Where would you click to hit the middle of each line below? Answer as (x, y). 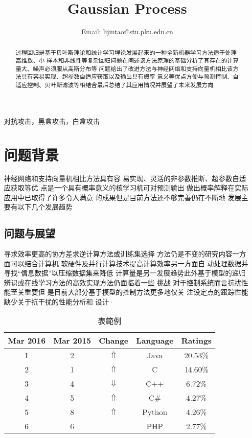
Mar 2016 (27, 340)
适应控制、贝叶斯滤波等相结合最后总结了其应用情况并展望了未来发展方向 (115, 85)
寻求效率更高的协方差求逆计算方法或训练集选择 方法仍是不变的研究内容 (118, 254)
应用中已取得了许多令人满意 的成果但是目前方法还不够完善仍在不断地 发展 (123, 197)
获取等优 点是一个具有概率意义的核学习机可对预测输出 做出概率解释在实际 (129, 188)
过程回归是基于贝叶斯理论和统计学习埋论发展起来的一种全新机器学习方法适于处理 (126, 52)
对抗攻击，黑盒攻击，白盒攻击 (52, 121)
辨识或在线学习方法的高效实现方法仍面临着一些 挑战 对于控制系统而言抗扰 (123, 282)
